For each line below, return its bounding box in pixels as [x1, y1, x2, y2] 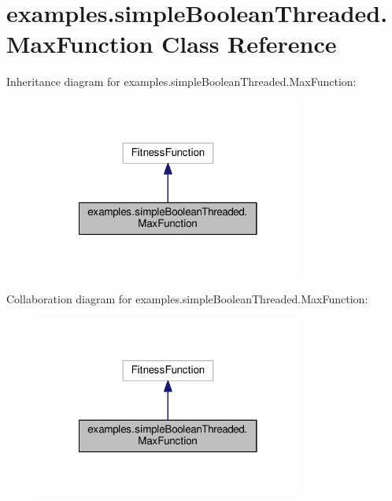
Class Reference [161, 28, 337, 60]
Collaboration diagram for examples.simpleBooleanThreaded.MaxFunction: [6, 291, 368, 307]
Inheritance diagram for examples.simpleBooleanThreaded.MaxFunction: [6, 73, 357, 90]
